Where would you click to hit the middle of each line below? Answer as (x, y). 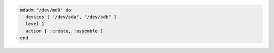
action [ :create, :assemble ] (64, 31)
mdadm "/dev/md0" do (45, 10)
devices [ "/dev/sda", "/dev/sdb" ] (71, 17)
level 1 (35, 24)
